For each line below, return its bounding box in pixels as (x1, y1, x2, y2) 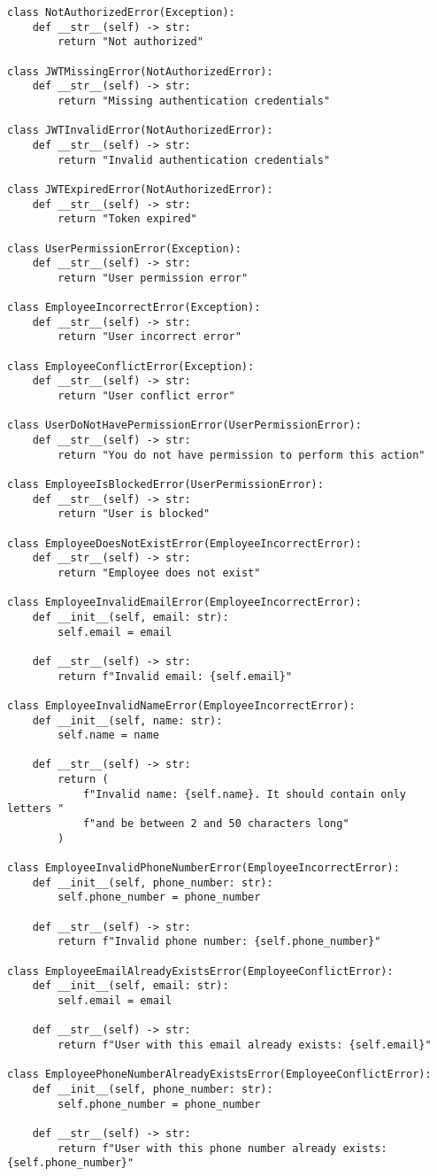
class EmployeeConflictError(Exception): (7, 360, 255, 373)
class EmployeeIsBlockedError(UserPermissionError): (7, 478, 324, 491)
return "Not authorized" (57, 35, 203, 49)
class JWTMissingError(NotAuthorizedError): (7, 65, 273, 78)
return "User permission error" (57, 271, 249, 284)
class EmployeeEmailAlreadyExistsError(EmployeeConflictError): (7, 964, 394, 978)
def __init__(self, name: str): (32, 714, 223, 727)
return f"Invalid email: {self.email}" (57, 669, 293, 683)
